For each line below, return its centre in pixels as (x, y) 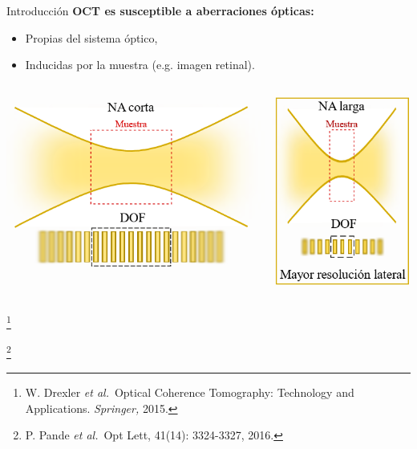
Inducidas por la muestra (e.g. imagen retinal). (140, 65)
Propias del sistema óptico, (91, 37)
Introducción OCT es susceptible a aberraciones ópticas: (160, 10)
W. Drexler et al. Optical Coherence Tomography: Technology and (190, 392)
